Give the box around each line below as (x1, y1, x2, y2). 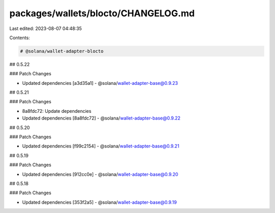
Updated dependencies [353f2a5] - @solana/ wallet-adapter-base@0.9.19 (22, 199, 177, 205)
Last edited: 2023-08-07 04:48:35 (9, 25, 82, 32)
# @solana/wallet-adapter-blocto (20, 48, 104, 54)
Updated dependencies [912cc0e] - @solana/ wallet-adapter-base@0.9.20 (22, 171, 178, 177)
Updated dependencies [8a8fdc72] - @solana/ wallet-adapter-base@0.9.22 (22, 115, 181, 121)
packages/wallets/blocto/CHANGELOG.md (9, 8, 195, 19)
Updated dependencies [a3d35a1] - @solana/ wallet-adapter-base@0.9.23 (22, 80, 178, 86)
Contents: (9, 35, 30, 41)
